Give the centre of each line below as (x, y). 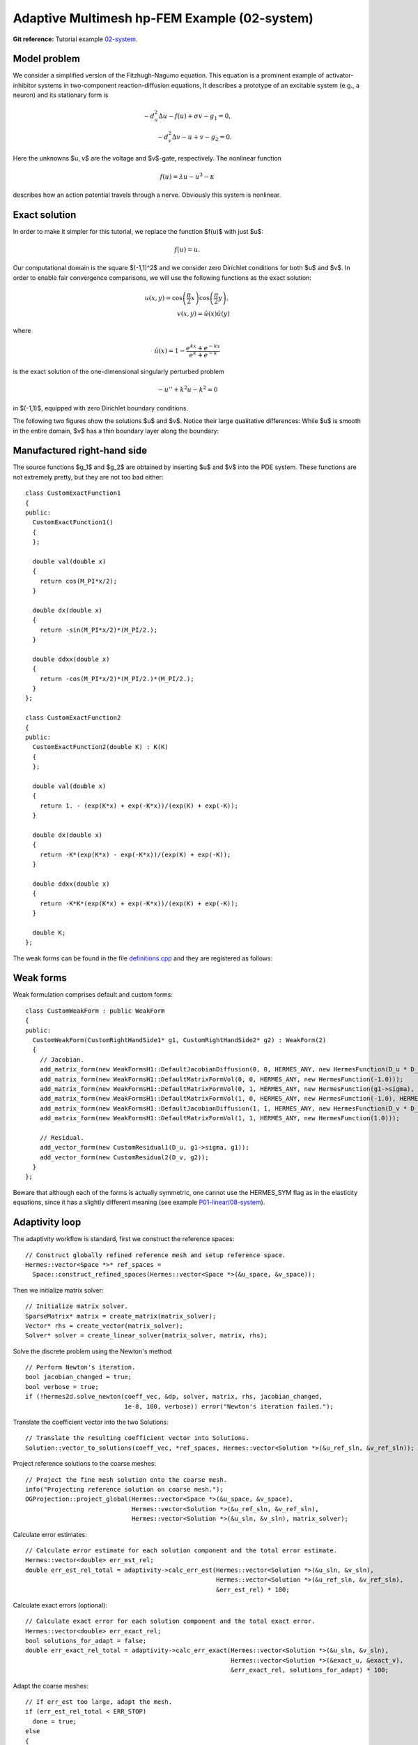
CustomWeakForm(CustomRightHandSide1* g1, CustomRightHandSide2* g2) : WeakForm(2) (179, 1040)
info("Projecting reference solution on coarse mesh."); (125, 1489)
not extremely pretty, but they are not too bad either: (88, 477)
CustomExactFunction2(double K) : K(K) (100, 747)
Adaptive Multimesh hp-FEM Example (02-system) (163, 18)
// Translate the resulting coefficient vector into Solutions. (138, 1438)
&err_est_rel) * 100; (253, 1589)
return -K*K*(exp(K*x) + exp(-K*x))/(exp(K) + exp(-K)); (139, 903)
